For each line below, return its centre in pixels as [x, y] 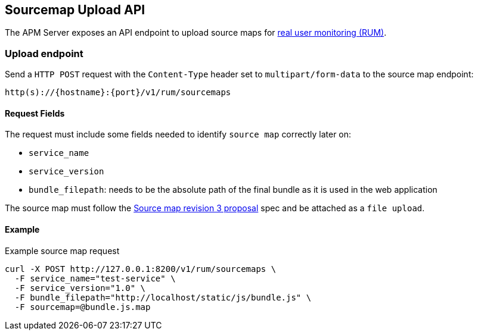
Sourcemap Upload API [75, 10]
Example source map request [62, 251]
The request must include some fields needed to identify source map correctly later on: [178, 134]
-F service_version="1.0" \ [80, 288]
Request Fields [35, 113]
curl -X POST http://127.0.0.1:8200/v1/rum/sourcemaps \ [141, 269]
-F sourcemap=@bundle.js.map [83, 307]
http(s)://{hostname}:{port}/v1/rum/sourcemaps [118, 93]
